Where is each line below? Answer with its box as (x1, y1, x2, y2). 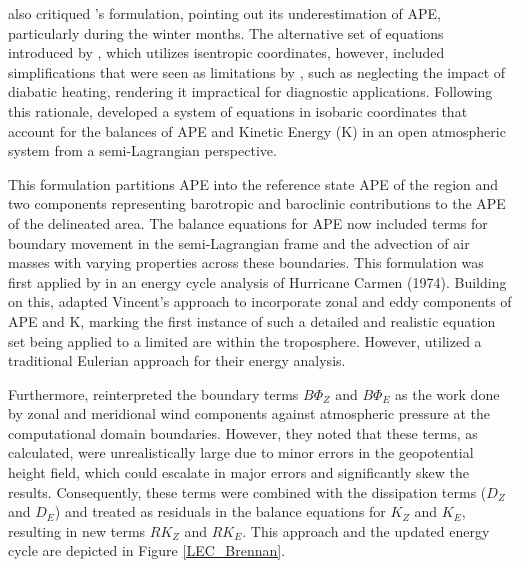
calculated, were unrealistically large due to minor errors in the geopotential (8, 442, 474, 463)
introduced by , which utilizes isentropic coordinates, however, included (8, 42, 445, 63)
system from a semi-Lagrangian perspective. (8, 140, 277, 161)
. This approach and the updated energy (242, 520, 490, 541)
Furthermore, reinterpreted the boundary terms (8, 383, 299, 404)
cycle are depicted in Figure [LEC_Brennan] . (8, 540, 286, 561)
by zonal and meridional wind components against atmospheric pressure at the (8, 403, 490, 424)
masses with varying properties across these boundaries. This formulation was (8, 252, 484, 273)
